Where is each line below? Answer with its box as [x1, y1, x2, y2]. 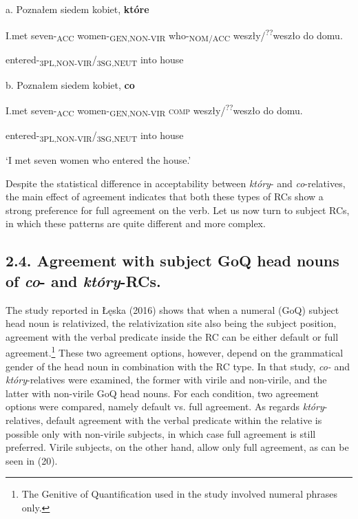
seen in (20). [6, 453, 58, 467]
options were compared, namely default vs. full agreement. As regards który [6, 399, 324, 414]
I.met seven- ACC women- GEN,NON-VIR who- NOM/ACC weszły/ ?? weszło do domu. [6, 25, 343, 44]
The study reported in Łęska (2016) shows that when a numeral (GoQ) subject [6, 302, 339, 317]
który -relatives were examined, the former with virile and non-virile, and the [6, 372, 327, 387]
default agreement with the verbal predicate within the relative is [46, 412, 322, 427]
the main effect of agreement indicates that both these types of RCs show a [6, 189, 324, 204]
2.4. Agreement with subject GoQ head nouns [6, 250, 339, 271]
